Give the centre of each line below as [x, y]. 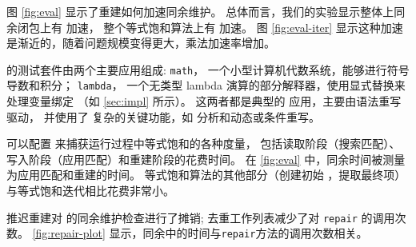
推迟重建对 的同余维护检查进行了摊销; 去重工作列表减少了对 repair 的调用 [201, 217]
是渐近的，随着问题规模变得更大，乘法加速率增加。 [141, 43]
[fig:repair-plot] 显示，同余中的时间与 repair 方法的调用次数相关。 [200, 233]
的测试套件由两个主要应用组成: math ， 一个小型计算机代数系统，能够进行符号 [208, 69]
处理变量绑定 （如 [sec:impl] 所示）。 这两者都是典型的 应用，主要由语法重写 [204, 101]
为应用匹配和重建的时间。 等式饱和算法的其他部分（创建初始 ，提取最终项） [206, 175]
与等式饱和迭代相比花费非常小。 [90, 191]
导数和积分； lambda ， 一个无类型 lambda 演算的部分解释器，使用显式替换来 [206, 85]
